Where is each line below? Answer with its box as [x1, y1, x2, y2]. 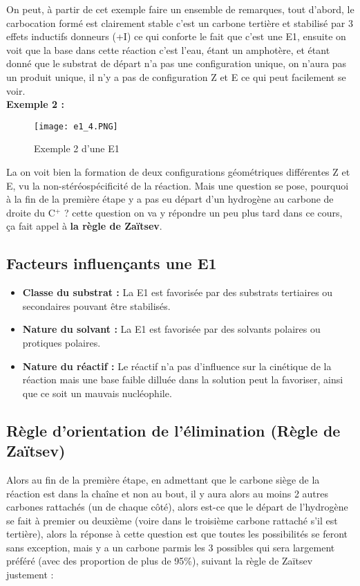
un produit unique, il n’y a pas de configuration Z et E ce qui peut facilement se [6, 69, 346, 84]
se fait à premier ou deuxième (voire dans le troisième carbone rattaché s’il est [6, 513, 338, 527]
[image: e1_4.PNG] [34, 121, 118, 131]
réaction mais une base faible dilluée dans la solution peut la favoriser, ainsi [22, 372, 343, 387]
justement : [6, 567, 54, 582]
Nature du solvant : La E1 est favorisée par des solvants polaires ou [22, 322, 321, 336]
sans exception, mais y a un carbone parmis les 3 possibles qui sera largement [6, 540, 335, 554]
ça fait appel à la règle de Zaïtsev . [6, 219, 162, 233]
